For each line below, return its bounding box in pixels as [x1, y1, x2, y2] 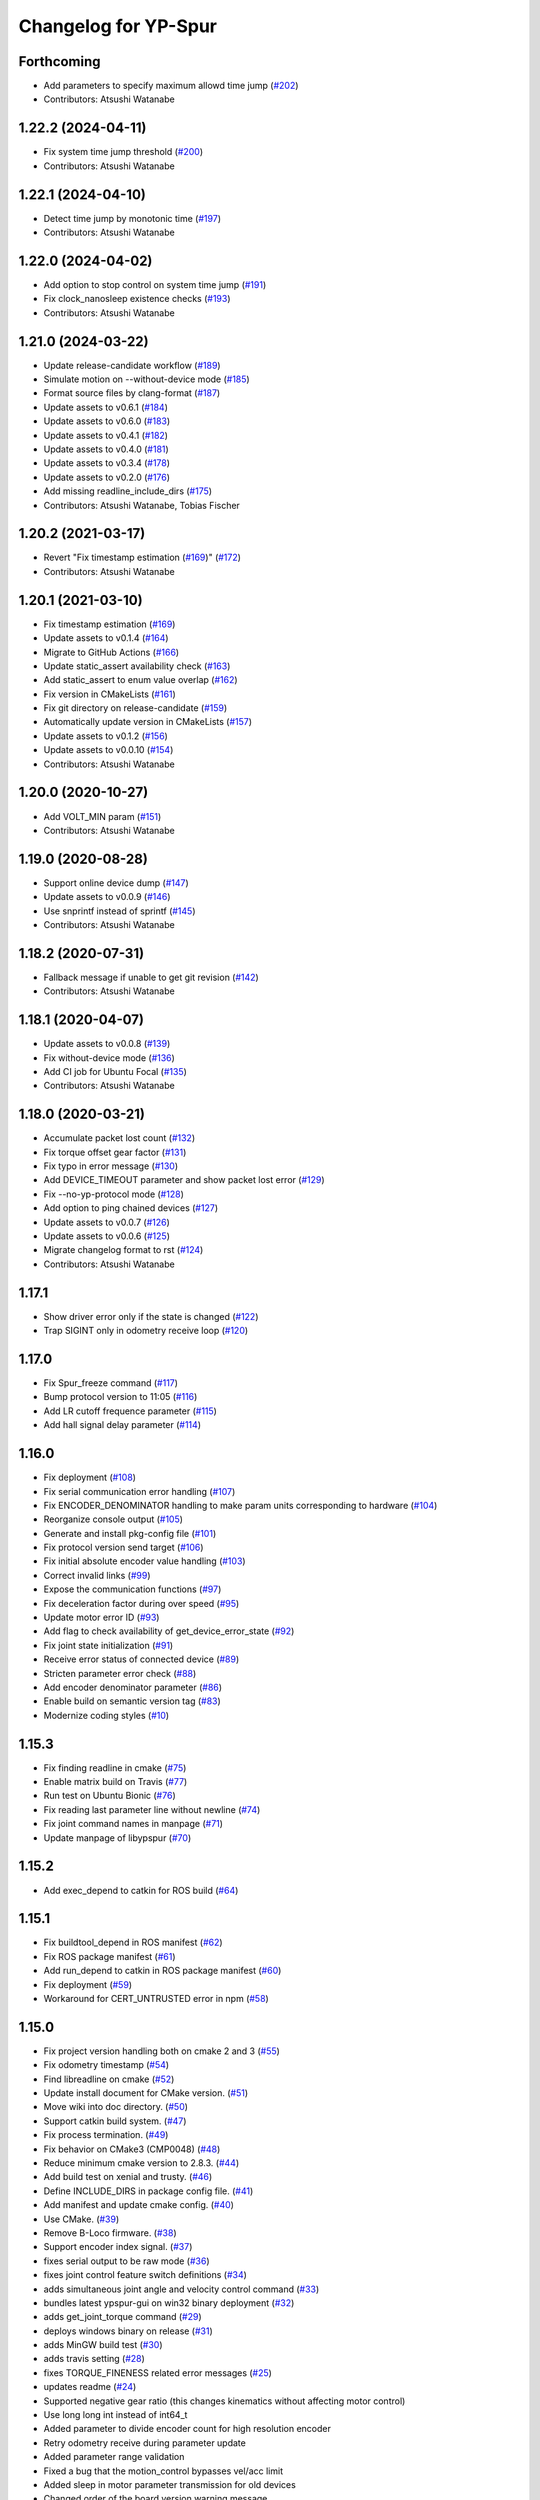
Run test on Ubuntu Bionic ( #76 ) [43, 1790, 176, 1802]
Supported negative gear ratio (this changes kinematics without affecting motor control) [43, 2395, 406, 2407]
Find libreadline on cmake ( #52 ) [43, 2073, 175, 2085]
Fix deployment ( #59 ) [43, 1978, 133, 1990]
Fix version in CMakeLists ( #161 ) [43, 688, 177, 700]
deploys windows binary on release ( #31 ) [43, 2325, 214, 2337]
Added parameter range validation [43, 2451, 185, 2463]
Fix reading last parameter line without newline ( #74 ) [43, 1803, 261, 1815]
